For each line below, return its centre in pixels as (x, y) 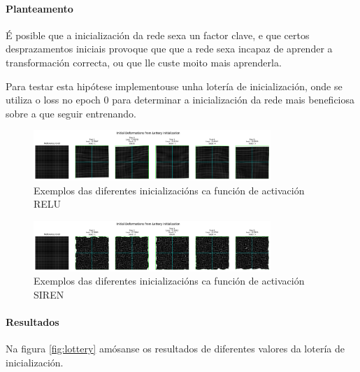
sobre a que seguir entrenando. (71, 113)
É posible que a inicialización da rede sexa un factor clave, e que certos (158, 35)
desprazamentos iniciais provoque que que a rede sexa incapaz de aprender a (169, 49)
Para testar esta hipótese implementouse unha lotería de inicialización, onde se (174, 86)
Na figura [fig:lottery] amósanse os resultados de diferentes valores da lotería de (175, 349)
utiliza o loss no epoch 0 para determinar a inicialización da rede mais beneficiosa (180, 100)
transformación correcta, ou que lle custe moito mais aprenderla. (144, 62)
